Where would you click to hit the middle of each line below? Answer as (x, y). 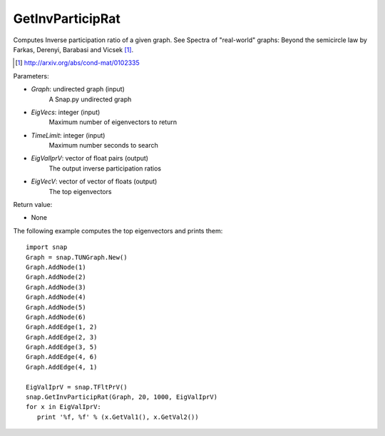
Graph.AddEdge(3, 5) (62, 347)
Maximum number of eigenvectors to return (113, 122)
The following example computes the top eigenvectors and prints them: (118, 230)
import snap (47, 247)
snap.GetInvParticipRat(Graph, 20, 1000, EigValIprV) (122, 397)
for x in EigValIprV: (63, 407)
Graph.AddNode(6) (56, 317)
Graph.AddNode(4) (56, 297)
